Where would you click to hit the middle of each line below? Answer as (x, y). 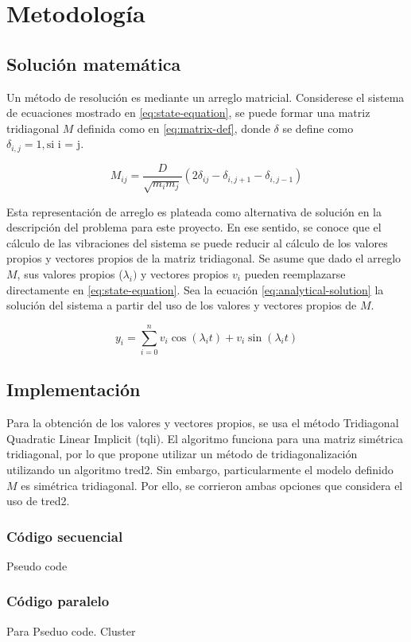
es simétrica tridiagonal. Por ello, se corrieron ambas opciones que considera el (212, 485)
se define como (318, 128)
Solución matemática (94, 63)
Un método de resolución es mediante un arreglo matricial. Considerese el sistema (205, 97)
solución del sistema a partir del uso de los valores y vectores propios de (182, 305)
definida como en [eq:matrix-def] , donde (174, 128)
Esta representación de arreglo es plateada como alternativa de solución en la (194, 211)
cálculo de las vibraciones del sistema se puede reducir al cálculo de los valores (197, 242)
